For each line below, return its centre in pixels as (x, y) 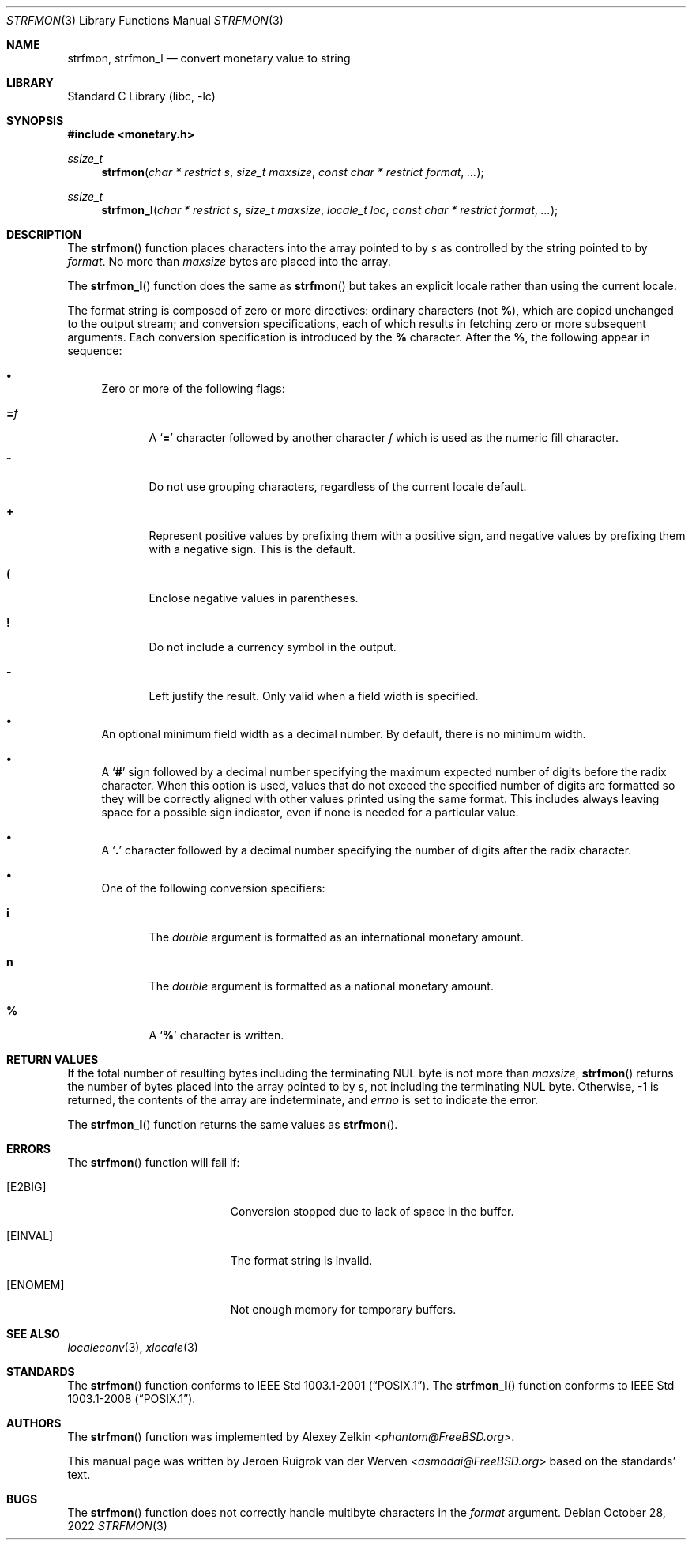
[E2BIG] (26, 1187)
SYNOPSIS (35, 121)
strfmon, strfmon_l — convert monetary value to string (209, 58)
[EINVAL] (30, 1236)
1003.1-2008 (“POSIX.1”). (132, 1399)
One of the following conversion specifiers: (213, 888)
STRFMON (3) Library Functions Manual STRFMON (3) (145, 20)
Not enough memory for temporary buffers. (343, 1309)
